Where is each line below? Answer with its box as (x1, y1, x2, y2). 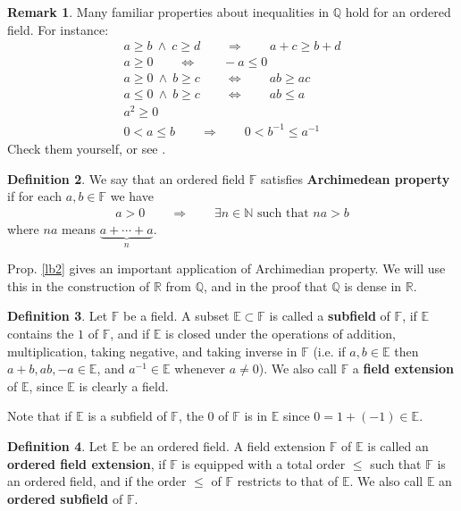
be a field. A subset (123, 306, 230, 325)
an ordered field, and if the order (7, 472, 187, 490)
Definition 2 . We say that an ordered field (7, 169, 246, 188)
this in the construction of (7, 276, 150, 295)
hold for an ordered (345, 3, 451, 21)
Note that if (7, 406, 72, 425)
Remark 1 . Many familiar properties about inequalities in (7, 3, 330, 21)
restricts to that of (237, 472, 339, 490)
